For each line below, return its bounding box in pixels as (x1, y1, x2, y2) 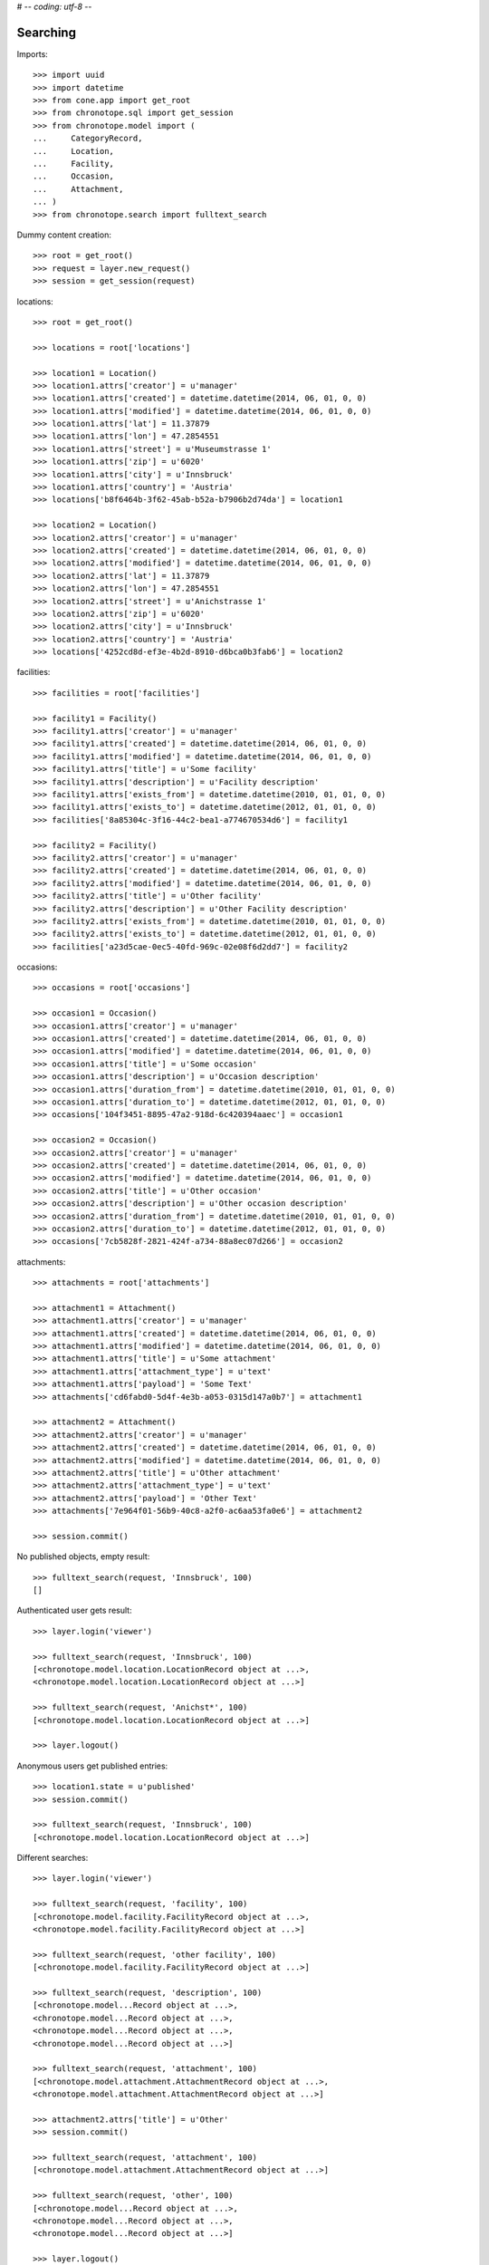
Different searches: (16, 1853, 89, 1864)
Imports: (16, 48, 49, 59)
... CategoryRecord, (33, 133, 143, 144)
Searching (16, 24, 77, 40)
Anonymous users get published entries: (16, 1760, 168, 1771)
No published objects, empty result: (16, 1551, 150, 1562)
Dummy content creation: (16, 229, 112, 240)
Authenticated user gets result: (16, 1605, 132, 1616)
